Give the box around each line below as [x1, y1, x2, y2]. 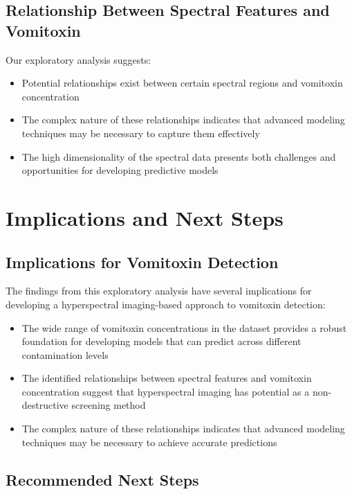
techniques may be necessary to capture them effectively [21, 125, 260, 140]
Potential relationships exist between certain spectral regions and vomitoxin [21, 76, 343, 90]
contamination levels [21, 347, 109, 362]
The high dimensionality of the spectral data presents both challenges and [21, 149, 336, 164]
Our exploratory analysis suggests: [6, 52, 151, 67]
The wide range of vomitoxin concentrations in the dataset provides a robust [21, 320, 347, 335]
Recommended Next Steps [6, 468, 199, 490]
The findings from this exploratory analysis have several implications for [6, 283, 312, 298]
